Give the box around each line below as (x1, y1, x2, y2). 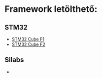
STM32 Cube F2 (11, 41, 45, 47)
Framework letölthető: (4, 3, 98, 15)
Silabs (4, 56, 24, 64)
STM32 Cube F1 (11, 36, 45, 42)
